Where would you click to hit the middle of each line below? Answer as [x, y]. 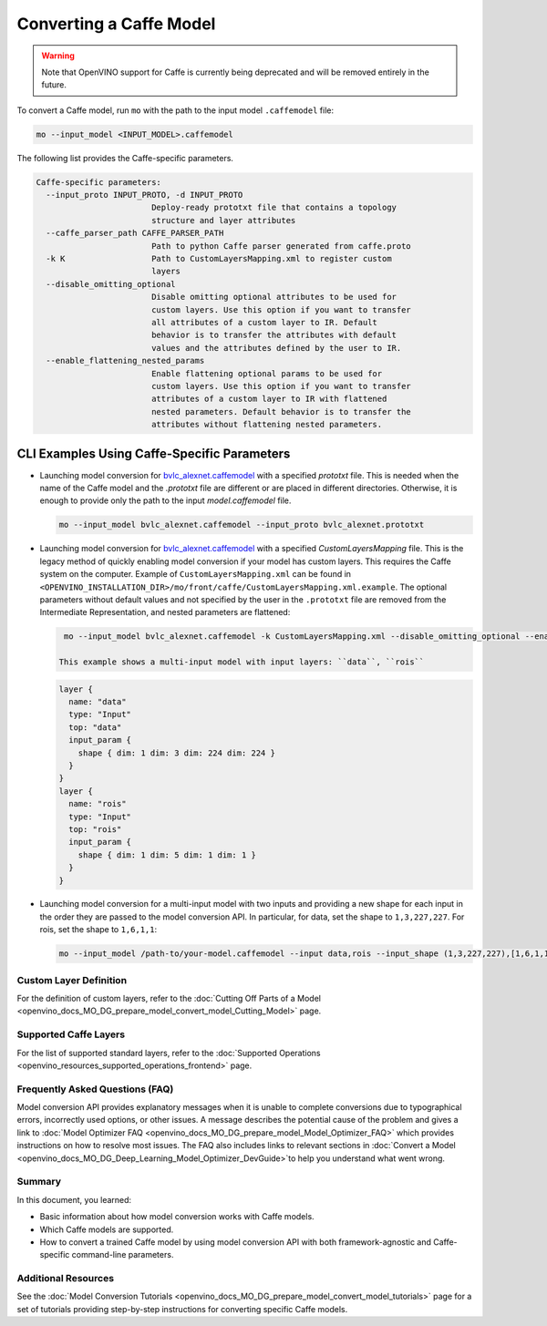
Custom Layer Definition [72, 980]
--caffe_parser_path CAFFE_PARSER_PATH [135, 233]
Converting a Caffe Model [116, 24]
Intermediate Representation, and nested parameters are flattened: [165, 612]
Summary [39, 1182]
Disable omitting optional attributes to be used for [273, 297]
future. [54, 85]
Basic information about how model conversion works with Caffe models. [177, 1217]
